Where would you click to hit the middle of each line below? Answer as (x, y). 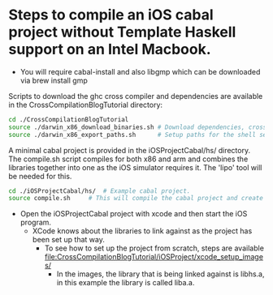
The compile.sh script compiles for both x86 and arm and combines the (128, 159)
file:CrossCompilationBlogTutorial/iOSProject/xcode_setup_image (154, 257)
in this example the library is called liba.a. (126, 283)
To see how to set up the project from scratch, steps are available (154, 248)
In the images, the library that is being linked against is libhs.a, (160, 274)
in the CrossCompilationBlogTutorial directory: (86, 105)
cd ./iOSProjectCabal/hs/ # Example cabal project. (100, 191)
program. (35, 222)
